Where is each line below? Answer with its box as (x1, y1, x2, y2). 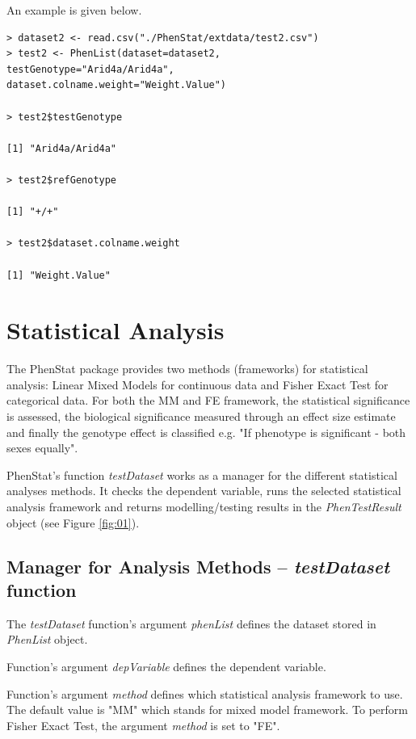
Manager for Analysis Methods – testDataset (6, 553, 390, 578)
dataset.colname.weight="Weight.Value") (6, 79, 227, 91)
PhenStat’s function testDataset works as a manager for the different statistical (6, 466, 397, 483)
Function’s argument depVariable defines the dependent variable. (6, 657, 326, 674)
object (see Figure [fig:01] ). (6, 514, 140, 531)
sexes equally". (6, 439, 78, 456)
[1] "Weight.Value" (6, 269, 111, 281)
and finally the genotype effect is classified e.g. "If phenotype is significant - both (6, 423, 406, 440)
